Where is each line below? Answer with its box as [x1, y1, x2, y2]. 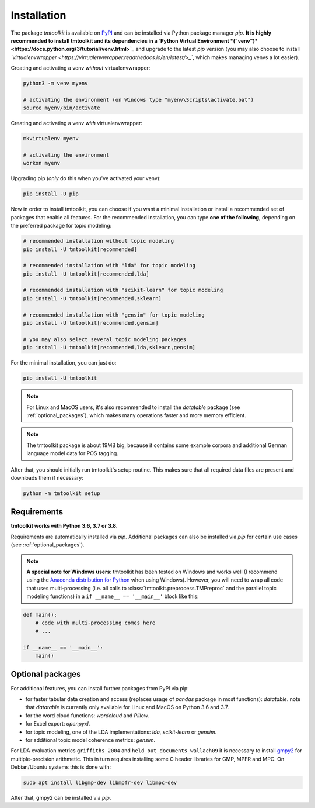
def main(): [23, 611, 58, 618]
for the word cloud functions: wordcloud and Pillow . [25, 711, 150, 719]
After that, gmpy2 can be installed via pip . [10, 795, 111, 802]
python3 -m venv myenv [23, 80, 88, 87]
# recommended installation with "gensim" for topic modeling [23, 311, 205, 318]
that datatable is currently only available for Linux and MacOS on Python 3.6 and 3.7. [25, 704, 229, 711]
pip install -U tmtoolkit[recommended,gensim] [23, 319, 159, 326]
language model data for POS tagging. [26, 450, 119, 457]
